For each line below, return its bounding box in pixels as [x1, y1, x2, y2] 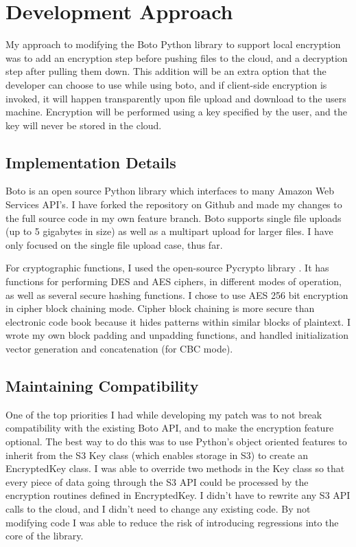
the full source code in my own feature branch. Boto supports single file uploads [5, 210, 342, 225]
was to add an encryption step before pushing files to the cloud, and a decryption [5, 50, 348, 65]
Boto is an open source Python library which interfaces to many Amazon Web [5, 183, 335, 198]
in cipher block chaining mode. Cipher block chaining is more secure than [5, 301, 315, 315]
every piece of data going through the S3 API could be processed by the [5, 474, 309, 489]
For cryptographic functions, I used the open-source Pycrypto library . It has [5, 260, 329, 275]
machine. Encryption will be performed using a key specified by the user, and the [5, 104, 347, 119]
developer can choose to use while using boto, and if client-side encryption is [5, 77, 327, 91]
